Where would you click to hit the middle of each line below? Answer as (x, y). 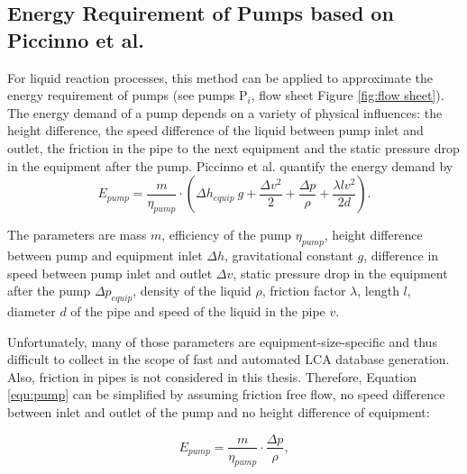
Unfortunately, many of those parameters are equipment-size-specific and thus (222, 341)
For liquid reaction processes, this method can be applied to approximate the (220, 77)
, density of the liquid (192, 291)
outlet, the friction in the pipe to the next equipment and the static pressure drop (233, 147)
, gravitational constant (289, 255)
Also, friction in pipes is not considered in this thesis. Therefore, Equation (212, 376)
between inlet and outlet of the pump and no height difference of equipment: (219, 411)
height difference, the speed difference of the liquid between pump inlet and (215, 130)
